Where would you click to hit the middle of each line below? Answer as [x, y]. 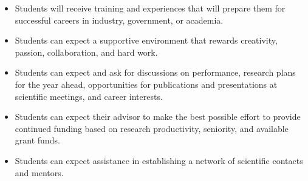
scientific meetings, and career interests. [89, 96]
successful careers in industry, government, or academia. [119, 20]
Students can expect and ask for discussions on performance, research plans [155, 72]
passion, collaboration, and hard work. [86, 52]
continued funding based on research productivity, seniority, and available [152, 128]
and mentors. [39, 172]
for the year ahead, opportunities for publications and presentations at [146, 84]
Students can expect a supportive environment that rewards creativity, [146, 40]
